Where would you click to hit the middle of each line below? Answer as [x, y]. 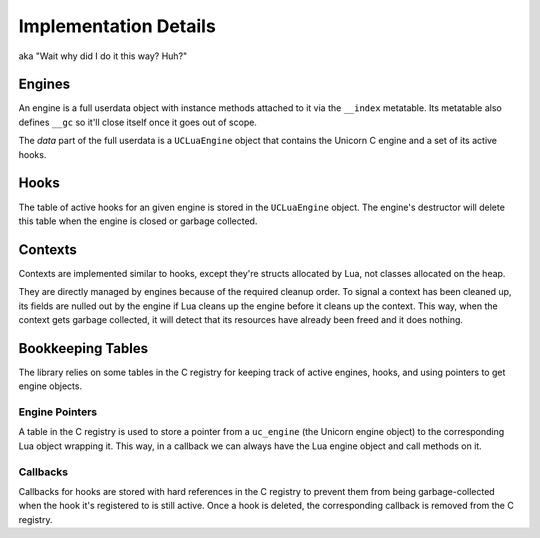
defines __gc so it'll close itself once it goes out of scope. [137, 122]
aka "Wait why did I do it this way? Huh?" [103, 56]
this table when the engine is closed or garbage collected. [138, 221]
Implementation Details [117, 26]
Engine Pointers [58, 412]
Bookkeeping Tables [83, 348]
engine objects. [50, 386]
